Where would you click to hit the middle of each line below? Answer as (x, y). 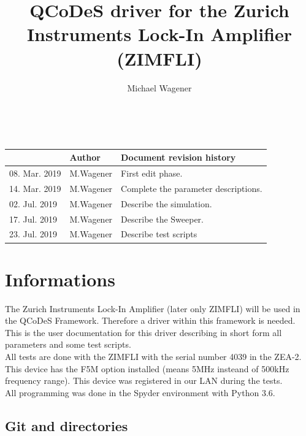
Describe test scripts (159, 234)
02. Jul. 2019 (33, 203)
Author (85, 157)
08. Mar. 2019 (35, 173)
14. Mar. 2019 (35, 188)
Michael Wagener (159, 87)
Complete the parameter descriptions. (192, 188)
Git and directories (67, 425)
